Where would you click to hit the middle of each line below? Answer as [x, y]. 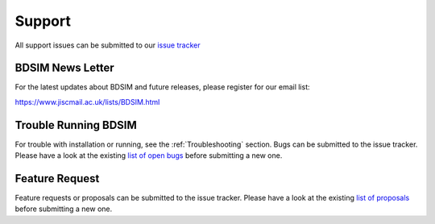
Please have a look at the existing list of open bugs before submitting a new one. [149, 156]
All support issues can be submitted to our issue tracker [108, 45]
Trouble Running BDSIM [76, 125]
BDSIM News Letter [64, 68]
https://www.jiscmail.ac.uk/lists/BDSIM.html [87, 102]
